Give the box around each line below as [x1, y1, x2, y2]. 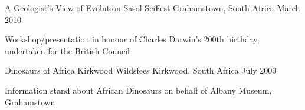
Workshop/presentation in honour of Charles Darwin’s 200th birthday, [5, 33, 260, 45]
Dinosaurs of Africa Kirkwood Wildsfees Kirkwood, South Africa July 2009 [5, 64, 277, 76]
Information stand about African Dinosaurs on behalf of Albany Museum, [5, 84, 272, 96]
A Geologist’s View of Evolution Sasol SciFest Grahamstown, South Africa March [5, 2, 300, 14]
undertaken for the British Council [5, 44, 130, 56]
